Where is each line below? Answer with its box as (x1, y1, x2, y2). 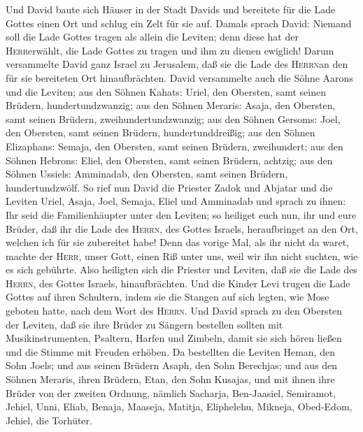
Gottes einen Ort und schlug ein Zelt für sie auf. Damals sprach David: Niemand (6, 15, 352, 30)
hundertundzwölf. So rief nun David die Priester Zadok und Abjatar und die (6, 180, 333, 194)
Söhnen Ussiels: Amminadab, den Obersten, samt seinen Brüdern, (6, 166, 288, 181)
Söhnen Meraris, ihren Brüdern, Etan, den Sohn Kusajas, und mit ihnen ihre (6, 372, 335, 387)
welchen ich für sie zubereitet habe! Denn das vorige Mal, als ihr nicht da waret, (6, 235, 349, 250)
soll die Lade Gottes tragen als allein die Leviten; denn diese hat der (6, 29, 299, 44)
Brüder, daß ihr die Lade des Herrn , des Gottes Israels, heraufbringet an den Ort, (6, 221, 358, 236)
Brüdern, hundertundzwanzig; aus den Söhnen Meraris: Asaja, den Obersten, (6, 98, 336, 113)
